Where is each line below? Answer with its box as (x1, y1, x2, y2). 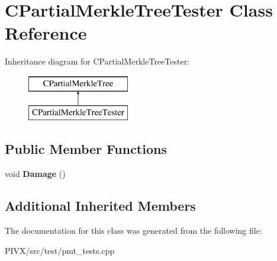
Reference (5, 21, 87, 45)
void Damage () (5, 167, 66, 180)
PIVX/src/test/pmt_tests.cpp (5, 244, 115, 256)
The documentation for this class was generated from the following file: (5, 224, 262, 237)
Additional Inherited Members (5, 196, 196, 215)
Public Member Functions (5, 140, 167, 158)
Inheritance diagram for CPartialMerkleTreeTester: (5, 55, 190, 67)
